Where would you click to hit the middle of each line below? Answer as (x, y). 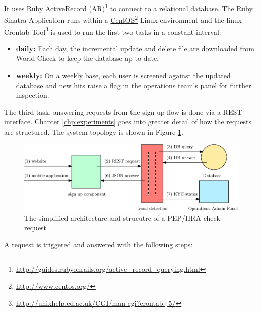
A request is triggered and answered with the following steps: (99, 244)
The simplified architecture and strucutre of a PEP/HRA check (122, 217)
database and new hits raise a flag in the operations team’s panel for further (134, 85)
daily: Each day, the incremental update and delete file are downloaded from (135, 48)
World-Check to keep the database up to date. (87, 58)
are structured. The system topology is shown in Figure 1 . (94, 131)
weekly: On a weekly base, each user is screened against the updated (123, 75)
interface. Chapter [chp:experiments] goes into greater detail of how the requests (128, 122)
